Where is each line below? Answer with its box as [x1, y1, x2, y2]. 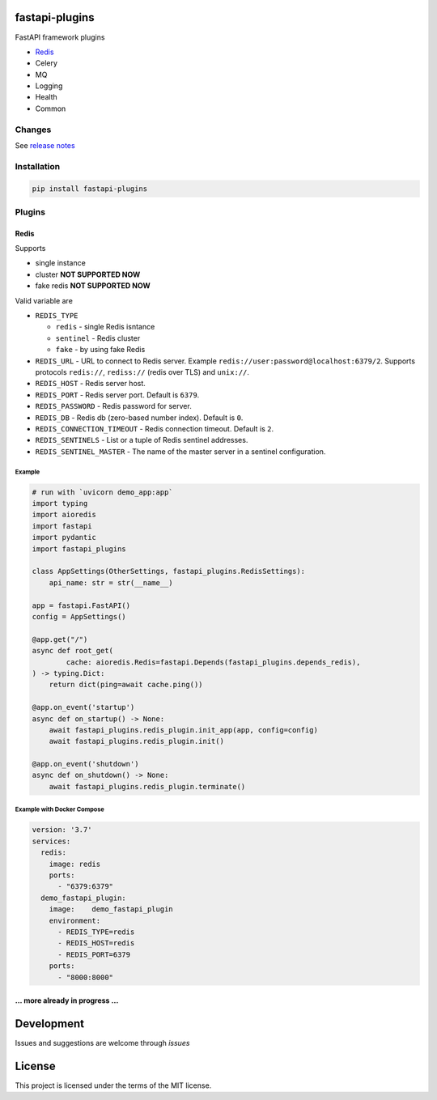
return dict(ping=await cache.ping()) [49, 680, 203, 690]
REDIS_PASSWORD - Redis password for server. [35, 401, 192, 411]
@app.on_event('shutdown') [32, 759, 139, 769]
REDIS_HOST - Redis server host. [35, 379, 146, 389]
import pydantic [32, 533, 97, 542]
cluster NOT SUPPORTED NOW [35, 270, 141, 279]
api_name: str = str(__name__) [49, 578, 173, 587]
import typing [32, 499, 88, 508]
